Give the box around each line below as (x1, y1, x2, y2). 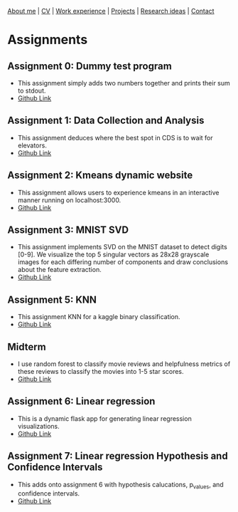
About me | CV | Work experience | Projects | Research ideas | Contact (7, 7, 215, 15)
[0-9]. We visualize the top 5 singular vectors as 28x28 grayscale (17, 250, 210, 259)
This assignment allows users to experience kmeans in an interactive (17, 188, 220, 197)
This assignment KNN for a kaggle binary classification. (17, 313, 180, 321)
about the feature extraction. (17, 266, 102, 274)
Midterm (7, 340, 46, 352)
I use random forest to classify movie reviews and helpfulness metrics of (17, 360, 231, 368)
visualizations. (17, 422, 60, 430)
